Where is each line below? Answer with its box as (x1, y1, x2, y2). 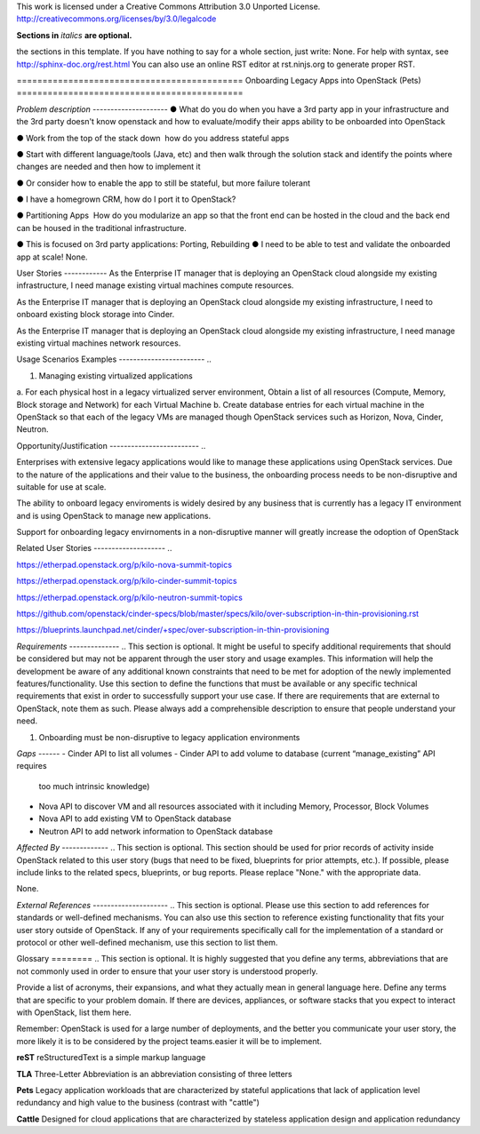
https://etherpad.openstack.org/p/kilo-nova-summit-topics (16, 559, 233, 570)
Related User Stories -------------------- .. (16, 543, 172, 554)
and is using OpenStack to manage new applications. (16, 510, 212, 521)
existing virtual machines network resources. (16, 338, 181, 348)
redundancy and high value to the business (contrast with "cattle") (16, 1098, 260, 1108)
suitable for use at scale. (16, 481, 107, 492)
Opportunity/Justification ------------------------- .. (16, 440, 206, 451)
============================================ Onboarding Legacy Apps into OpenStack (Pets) (16, 75, 421, 85)
